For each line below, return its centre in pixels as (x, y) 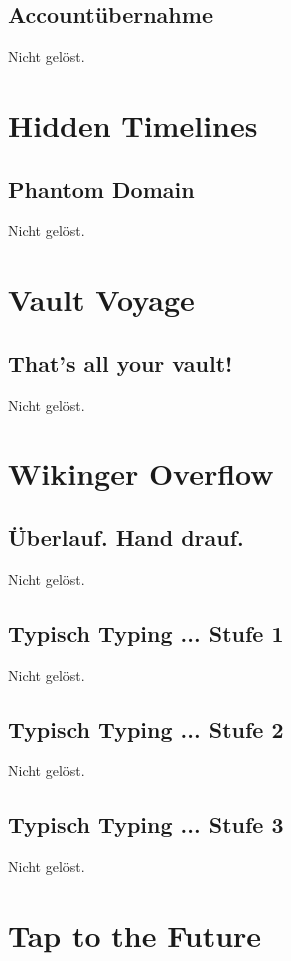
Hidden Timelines (133, 124)
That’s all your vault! (120, 362)
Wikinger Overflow (141, 473)
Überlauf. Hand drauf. (126, 536)
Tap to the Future (135, 934)
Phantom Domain (101, 188)
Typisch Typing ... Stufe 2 (146, 728)
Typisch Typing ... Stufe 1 (146, 632)
